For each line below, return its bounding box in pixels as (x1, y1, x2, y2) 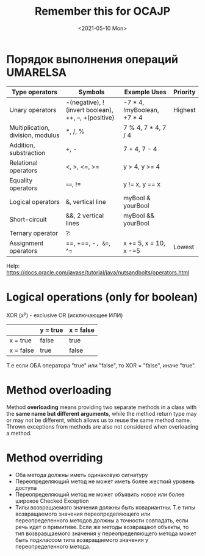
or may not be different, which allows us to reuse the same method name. (6, 416, 192, 424)
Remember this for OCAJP (34, 4, 171, 18)
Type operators (12, 88, 58, 96)
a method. (6, 430, 32, 437)
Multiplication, (9, 123, 50, 132)
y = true (40, 326, 63, 334)
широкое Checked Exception (15, 497, 90, 505)
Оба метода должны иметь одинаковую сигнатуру (15, 471, 148, 479)
